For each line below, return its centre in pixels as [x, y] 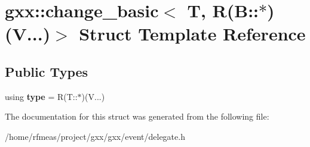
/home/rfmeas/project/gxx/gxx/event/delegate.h [95, 136]
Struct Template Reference [192, 34]
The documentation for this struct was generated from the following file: [137, 116]
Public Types [47, 71]
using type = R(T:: [41, 96]
